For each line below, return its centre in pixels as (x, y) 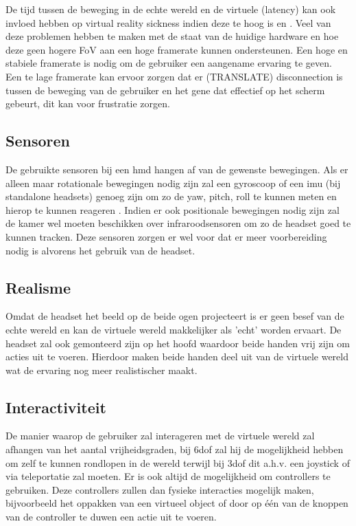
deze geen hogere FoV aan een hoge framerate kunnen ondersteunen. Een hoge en (177, 49)
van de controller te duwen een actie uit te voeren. (111, 517)
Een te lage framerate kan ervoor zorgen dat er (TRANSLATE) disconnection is (174, 76)
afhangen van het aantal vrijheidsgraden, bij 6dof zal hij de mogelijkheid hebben (175, 449)
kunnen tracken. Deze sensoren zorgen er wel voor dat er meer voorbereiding (166, 236)
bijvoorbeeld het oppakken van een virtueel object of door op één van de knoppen (177, 503)
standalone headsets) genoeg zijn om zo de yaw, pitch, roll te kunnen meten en (171, 196)
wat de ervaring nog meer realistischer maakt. (102, 370)
